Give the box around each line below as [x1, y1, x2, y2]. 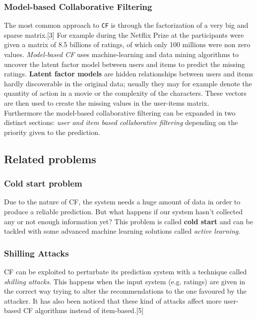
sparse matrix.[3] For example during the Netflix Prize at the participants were [4, 29, 244, 40]
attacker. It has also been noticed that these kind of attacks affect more [4, 295, 222, 306]
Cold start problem [4, 177, 82, 190]
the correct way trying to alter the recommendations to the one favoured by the [4, 286, 247, 296]
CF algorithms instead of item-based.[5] [23, 305, 144, 316]
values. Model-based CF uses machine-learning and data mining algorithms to [4, 49, 239, 60]
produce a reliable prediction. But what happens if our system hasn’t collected [4, 206, 243, 216]
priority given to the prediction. [4, 127, 100, 137]
